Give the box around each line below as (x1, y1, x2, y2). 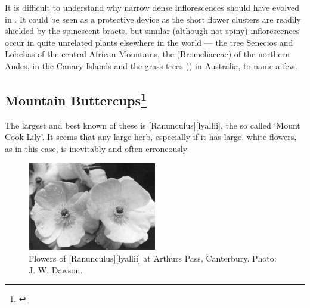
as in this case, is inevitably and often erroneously (5, 142, 188, 154)
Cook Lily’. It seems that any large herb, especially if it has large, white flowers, (5, 130, 297, 143)
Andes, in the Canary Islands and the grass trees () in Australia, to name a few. (5, 59, 297, 71)
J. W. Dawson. (29, 263, 83, 276)
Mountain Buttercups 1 (5, 88, 147, 109)
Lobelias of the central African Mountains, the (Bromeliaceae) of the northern (5, 48, 290, 60)
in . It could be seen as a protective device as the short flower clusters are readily (5, 13, 301, 25)
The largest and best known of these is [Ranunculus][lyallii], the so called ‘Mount (5, 119, 300, 131)
